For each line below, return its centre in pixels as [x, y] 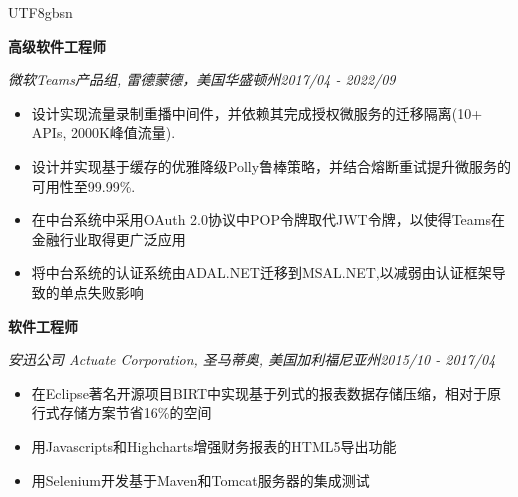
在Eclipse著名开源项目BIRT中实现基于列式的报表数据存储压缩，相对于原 [266, 392]
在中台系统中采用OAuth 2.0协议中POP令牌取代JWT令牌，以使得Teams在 [268, 219]
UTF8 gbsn [40, 12]
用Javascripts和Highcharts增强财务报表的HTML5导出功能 [214, 445]
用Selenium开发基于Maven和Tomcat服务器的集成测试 [200, 479]
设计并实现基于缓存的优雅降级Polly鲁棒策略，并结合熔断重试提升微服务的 [271, 165]
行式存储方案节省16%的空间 [121, 412]
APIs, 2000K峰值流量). [103, 132]
